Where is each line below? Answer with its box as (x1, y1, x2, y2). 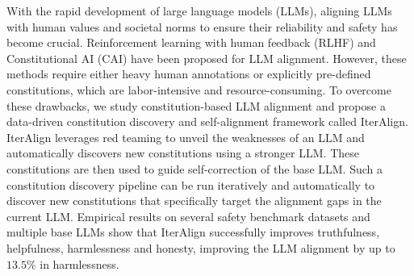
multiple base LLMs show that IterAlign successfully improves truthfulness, (6, 224, 380, 240)
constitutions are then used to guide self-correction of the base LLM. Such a (6, 160, 383, 177)
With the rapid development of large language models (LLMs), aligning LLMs (6, 2, 392, 19)
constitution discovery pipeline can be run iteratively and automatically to (6, 176, 375, 193)
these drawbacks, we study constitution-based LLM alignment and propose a (6, 97, 386, 114)
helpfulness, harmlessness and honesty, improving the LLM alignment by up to (6, 239, 395, 256)
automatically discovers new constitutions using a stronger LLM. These (6, 144, 359, 161)
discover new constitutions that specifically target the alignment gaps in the (6, 192, 382, 209)
